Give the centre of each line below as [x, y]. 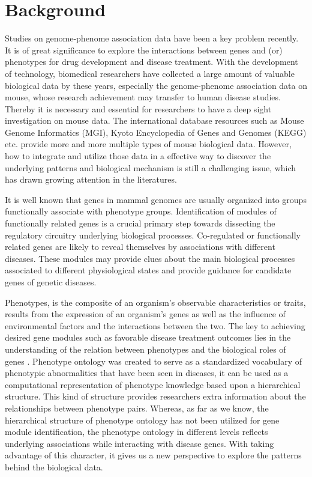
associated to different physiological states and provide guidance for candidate [148, 270]
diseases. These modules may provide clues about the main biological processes [150, 258]
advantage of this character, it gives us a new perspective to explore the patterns [153, 455]
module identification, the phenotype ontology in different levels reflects [136, 432]
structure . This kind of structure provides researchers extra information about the [155, 396]
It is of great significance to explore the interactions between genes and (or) [144, 50]
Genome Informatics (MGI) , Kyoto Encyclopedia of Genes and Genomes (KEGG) [156, 132]
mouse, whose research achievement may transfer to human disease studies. [143, 97]
